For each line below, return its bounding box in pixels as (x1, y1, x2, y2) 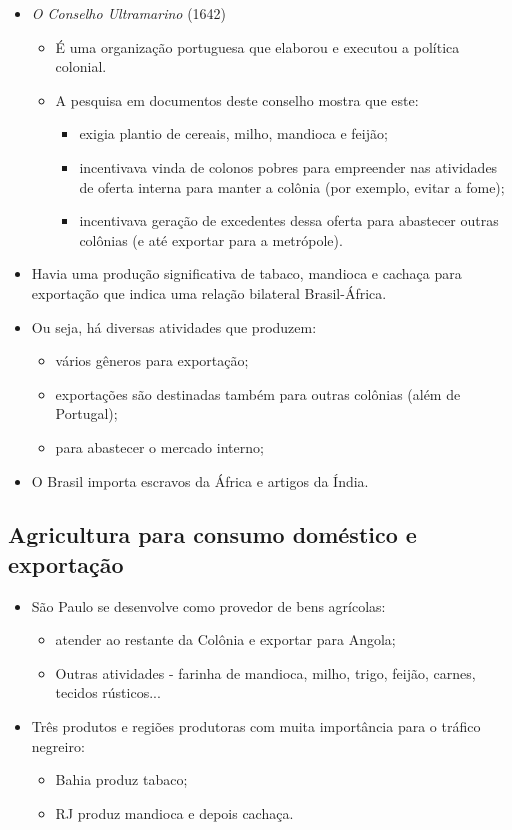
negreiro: (31, 735, 85, 756)
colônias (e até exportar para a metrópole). (79, 229, 343, 250)
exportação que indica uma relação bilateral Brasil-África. (31, 282, 387, 303)
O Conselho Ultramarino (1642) (31, 3, 227, 23)
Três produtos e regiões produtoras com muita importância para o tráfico (31, 716, 481, 737)
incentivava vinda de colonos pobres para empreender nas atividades (79, 156, 498, 177)
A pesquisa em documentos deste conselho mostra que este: (55, 89, 419, 110)
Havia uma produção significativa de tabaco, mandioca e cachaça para (31, 263, 462, 284)
